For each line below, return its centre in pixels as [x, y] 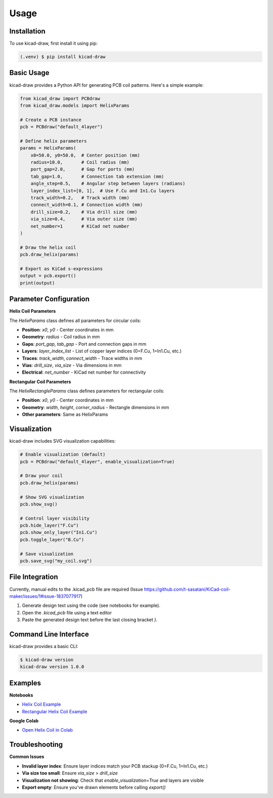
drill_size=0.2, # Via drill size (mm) [84, 212]
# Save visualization [47, 554]
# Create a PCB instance [51, 120]
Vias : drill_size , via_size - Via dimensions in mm [72, 365]
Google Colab [24, 721]
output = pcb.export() [48, 276]
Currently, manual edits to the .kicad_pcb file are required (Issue [76, 589]
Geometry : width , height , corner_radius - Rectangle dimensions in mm [96, 407]
